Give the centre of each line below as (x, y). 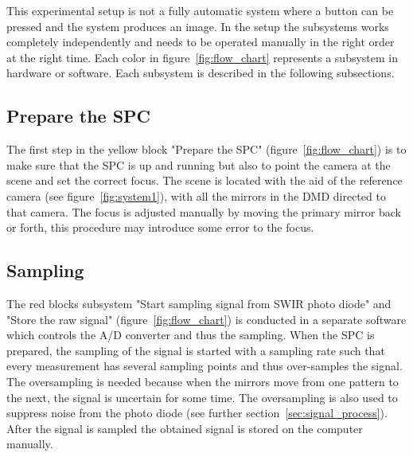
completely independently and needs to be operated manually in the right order (201, 42)
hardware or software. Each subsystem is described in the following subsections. (201, 73)
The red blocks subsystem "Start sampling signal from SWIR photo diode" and (199, 303)
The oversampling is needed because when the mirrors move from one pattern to (203, 381)
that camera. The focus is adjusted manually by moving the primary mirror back (204, 211)
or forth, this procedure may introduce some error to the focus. (160, 227)
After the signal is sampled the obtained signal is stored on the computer (185, 428)
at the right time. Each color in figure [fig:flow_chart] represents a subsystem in (202, 57)
